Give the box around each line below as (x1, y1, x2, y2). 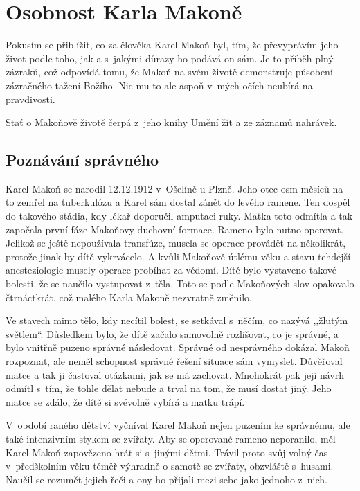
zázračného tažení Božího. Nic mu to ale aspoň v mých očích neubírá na (6, 78, 313, 92)
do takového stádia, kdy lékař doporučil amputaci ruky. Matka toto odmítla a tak (6, 208, 353, 223)
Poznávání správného (6, 149, 159, 170)
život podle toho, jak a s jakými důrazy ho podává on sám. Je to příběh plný (6, 51, 334, 65)
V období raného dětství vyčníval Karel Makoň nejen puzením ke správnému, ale (6, 418, 350, 432)
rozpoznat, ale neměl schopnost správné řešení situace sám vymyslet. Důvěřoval (6, 354, 343, 368)
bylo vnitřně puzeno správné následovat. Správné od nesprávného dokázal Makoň (6, 340, 350, 355)
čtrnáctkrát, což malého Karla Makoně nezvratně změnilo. (6, 289, 252, 304)
